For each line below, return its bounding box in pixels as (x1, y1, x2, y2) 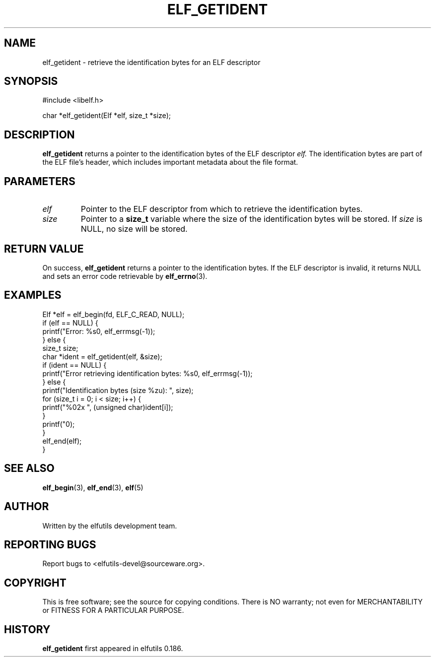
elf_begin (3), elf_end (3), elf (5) (42, 483, 144, 492)
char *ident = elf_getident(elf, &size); (42, 352, 162, 361)
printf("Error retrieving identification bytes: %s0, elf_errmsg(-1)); (42, 369, 253, 378)
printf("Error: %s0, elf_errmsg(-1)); (42, 327, 155, 335)
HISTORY (4, 623, 51, 636)
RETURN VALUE (4, 242, 84, 255)
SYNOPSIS (4, 75, 58, 88)
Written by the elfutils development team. (42, 521, 177, 530)
